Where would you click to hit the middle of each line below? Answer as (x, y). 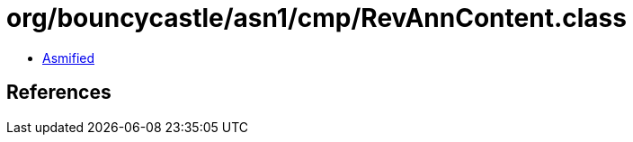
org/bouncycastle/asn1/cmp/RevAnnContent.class (316, 18)
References (59, 93)
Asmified (69, 58)
